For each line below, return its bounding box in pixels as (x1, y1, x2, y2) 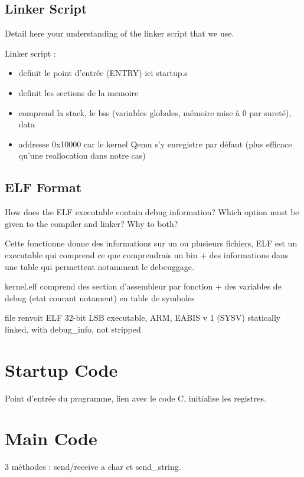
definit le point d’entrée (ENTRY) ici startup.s (18, 67, 188, 79)
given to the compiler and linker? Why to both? (5, 217, 178, 229)
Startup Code (5, 357, 118, 381)
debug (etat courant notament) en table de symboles (5, 291, 195, 304)
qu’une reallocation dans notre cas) (18, 149, 146, 162)
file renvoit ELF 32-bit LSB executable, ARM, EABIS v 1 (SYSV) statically (5, 311, 281, 324)
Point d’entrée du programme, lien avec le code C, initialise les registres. (5, 392, 266, 404)
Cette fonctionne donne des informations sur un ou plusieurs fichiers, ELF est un (5, 237, 298, 249)
